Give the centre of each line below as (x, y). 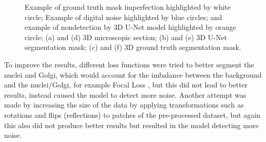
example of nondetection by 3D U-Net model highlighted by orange (131, 27)
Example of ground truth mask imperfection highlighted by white (128, 7)
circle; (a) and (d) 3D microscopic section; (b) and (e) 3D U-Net (126, 37)
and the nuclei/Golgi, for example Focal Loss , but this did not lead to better (126, 85)
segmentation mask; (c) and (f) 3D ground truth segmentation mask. (133, 47)
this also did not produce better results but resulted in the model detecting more (131, 125)
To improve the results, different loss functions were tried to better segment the (129, 64)
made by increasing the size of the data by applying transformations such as (124, 105)
